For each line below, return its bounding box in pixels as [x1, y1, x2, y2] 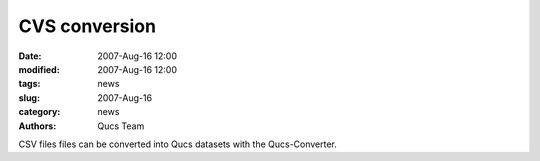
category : [18, 106, 61, 118]
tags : [18, 78, 41, 90]
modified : [18, 63, 60, 75]
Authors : [18, 120, 57, 132]
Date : [18, 50, 42, 62]
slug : [18, 91, 40, 104]
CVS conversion [18, 15, 157, 37]
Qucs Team [97, 120, 145, 132]
